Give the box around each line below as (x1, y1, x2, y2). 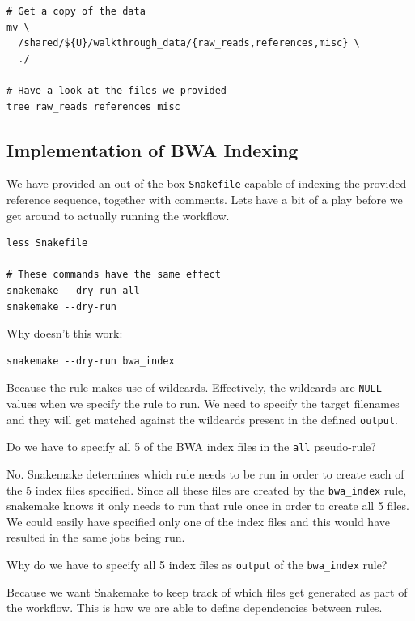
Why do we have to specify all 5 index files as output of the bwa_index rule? (6, 555, 387, 572)
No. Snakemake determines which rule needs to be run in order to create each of (6, 465, 404, 482)
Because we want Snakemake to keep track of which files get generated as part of (6, 583, 408, 600)
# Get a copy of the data (6, 6, 146, 17)
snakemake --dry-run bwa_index (6, 355, 175, 367)
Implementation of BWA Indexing (6, 137, 299, 162)
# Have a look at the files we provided (6, 84, 227, 96)
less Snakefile (6, 237, 88, 249)
